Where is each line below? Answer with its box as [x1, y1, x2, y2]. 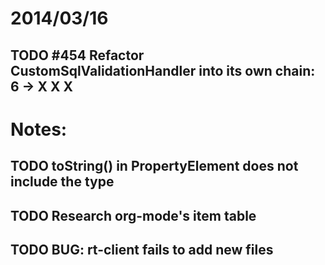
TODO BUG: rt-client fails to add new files [10, 241, 274, 258]
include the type [10, 173, 115, 191]
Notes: [10, 118, 68, 141]
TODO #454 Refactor [10, 47, 145, 64]
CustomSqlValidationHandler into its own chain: [10, 62, 316, 79]
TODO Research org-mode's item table [10, 207, 257, 224]
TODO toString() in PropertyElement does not [10, 158, 299, 175]
